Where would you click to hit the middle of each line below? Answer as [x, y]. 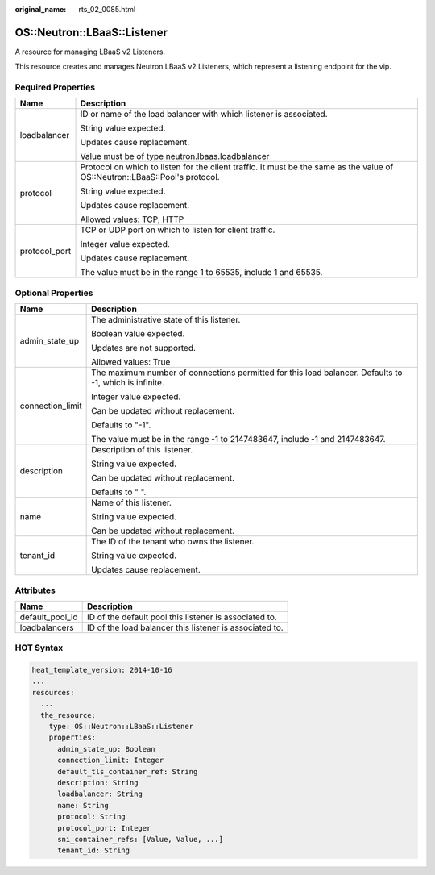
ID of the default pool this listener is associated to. [182, 617]
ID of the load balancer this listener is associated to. [185, 627]
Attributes [35, 590]
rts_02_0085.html [107, 9]
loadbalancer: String [100, 794]
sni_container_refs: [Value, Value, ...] [140, 839]
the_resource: [68, 715]
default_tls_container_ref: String [128, 771]
